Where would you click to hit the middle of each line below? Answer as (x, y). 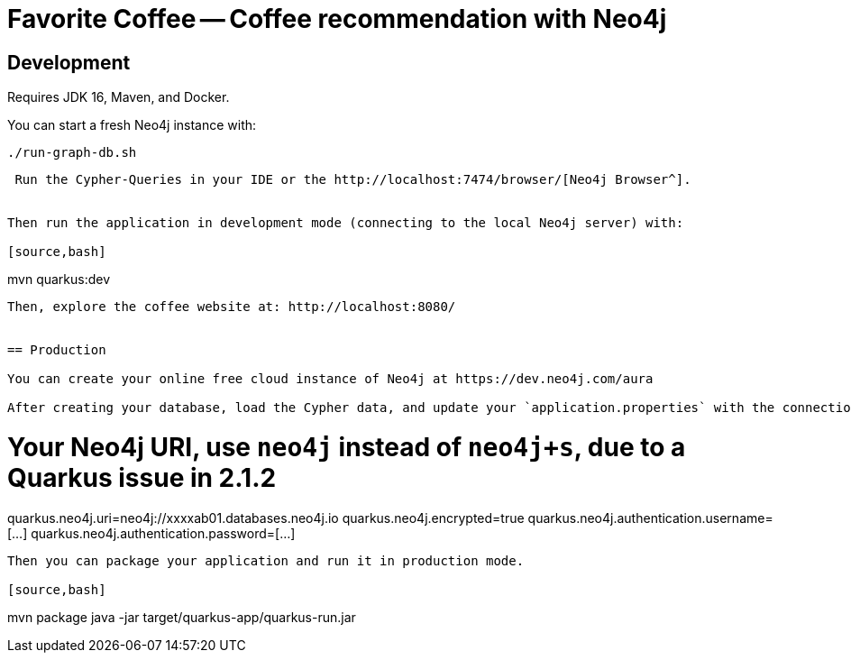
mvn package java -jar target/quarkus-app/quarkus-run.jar (182, 617)
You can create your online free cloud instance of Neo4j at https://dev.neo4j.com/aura (330, 379)
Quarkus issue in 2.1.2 (142, 477)
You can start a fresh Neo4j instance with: (132, 125)
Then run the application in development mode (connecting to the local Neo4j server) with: (346, 223)
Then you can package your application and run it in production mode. (266, 560)
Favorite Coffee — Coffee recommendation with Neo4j (337, 19)
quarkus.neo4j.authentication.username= (650, 518)
